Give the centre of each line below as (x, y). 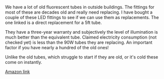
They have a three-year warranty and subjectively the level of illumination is (82, 32)
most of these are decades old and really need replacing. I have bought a (79, 12)
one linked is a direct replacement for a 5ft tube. (53, 22)
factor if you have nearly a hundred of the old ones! (57, 48)
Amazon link (18, 72)
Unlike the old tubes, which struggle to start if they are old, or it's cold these (82, 57)
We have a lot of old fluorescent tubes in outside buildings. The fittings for (80, 7)
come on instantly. (24, 62)
